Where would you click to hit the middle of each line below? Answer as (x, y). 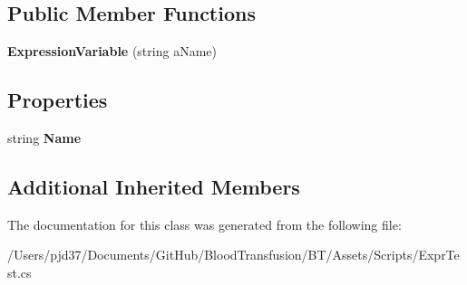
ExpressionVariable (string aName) (112, 51)
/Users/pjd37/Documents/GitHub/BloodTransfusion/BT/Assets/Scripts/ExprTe (233, 255)
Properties (58, 100)
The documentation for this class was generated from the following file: (204, 224)
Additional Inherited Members (154, 186)
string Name (44, 138)
